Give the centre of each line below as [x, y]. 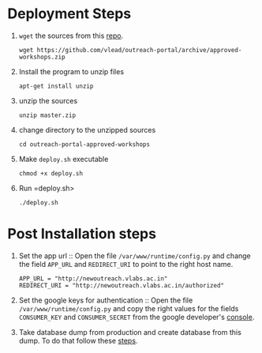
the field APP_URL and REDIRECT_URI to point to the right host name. [126, 264]
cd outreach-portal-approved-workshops [84, 144]
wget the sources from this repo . [71, 36]
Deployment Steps [69, 14]
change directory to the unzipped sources [87, 130]
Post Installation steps [82, 234]
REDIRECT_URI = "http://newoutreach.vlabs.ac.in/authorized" [122, 285]
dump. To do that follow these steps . [78, 340]
